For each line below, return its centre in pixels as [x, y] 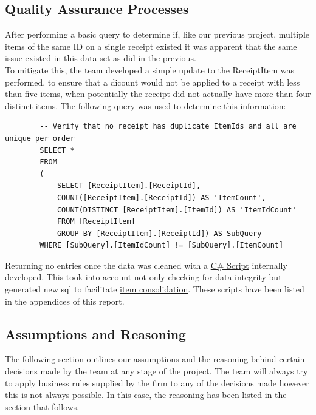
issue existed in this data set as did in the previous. [101, 58]
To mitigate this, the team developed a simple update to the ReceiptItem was [149, 69]
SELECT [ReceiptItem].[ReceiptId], [129, 186]
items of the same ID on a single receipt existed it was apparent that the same [151, 46]
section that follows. [42, 406]
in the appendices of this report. [65, 301]
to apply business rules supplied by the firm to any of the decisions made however [157, 383]
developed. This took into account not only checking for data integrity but [143, 277]
